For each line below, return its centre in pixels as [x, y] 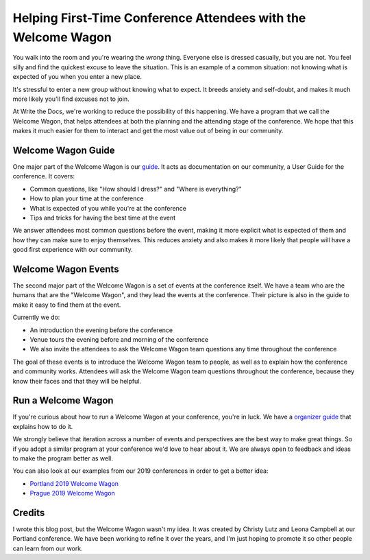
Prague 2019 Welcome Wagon [73, 493]
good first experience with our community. [73, 250]
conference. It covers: [44, 176]
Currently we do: [36, 317]
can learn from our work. [48, 548]
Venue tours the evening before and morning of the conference [119, 339]
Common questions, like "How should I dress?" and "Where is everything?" [136, 189]
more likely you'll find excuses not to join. [71, 99]
